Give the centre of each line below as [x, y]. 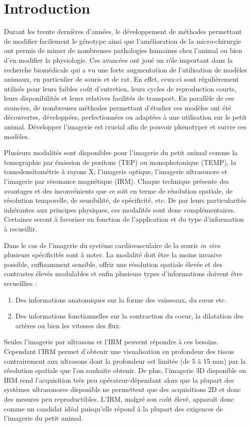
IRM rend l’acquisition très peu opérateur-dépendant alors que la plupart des [119, 380]
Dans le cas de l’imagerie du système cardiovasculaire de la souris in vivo [112, 245]
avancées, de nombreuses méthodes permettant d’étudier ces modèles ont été [117, 107]
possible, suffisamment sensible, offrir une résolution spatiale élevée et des [113, 264]
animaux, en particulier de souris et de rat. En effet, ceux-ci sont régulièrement [122, 79]
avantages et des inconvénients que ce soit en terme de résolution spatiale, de [118, 190]
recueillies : [20, 283]
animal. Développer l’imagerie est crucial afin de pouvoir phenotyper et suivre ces [125, 127]
